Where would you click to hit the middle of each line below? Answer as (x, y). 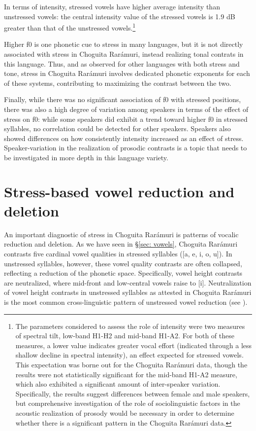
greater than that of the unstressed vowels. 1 (70, 27)
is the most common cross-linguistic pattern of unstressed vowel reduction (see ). (126, 302)
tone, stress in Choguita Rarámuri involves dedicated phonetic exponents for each (127, 73)
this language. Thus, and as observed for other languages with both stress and (122, 63)
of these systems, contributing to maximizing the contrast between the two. (118, 83)
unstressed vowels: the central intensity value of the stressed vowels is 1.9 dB (120, 16)
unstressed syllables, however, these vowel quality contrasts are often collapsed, (123, 263)
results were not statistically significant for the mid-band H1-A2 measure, (126, 374)
